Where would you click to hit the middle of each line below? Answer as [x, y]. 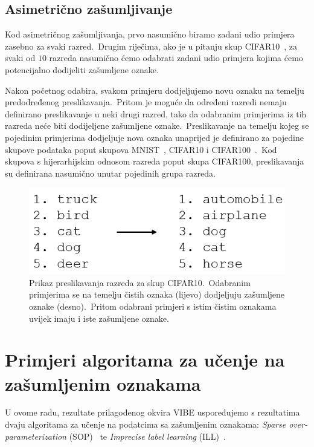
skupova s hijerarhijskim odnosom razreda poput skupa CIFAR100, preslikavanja [155, 161]
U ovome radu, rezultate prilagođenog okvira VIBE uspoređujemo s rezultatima [152, 412]
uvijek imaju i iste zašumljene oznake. [99, 318]
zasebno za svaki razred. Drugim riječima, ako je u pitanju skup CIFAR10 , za [151, 46]
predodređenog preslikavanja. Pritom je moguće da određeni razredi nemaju [146, 102]
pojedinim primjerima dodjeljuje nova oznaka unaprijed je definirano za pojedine [154, 137]
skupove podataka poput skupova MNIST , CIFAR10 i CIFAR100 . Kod [141, 149]
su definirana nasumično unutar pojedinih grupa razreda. [110, 173]
